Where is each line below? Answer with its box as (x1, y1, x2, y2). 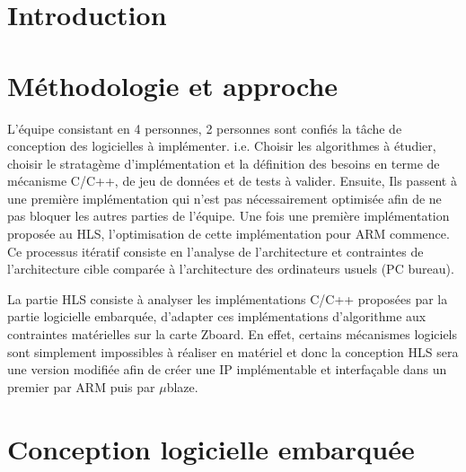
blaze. (166, 377, 198, 396)
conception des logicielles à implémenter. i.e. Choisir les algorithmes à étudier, (7, 136, 436, 155)
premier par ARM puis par (7, 377, 155, 396)
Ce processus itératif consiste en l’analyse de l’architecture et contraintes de (7, 241, 424, 260)
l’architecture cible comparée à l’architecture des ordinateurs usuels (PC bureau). (7, 259, 454, 278)
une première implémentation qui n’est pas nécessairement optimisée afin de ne (7, 188, 442, 207)
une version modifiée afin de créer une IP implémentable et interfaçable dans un (7, 360, 447, 379)
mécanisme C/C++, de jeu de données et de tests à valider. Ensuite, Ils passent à (7, 171, 457, 190)
